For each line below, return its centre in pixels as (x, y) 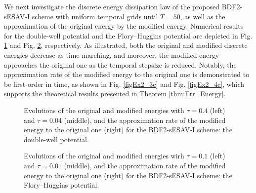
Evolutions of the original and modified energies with (104, 110)
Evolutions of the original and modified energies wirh (104, 156)
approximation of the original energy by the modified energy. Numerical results (124, 26)
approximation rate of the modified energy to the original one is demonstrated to (127, 74)
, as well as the (203, 16)
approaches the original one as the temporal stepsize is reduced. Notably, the (120, 64)
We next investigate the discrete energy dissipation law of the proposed (112, 6)
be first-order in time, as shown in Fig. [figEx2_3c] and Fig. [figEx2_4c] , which (124, 84)
